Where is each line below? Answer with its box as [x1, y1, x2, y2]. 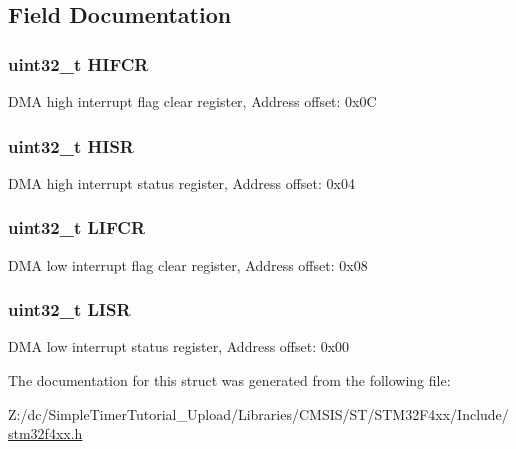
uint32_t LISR [8, 297, 131, 322]
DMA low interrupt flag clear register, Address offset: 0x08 [8, 254, 368, 275]
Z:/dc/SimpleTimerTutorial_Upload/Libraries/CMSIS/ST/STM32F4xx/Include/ [8, 403, 509, 424]
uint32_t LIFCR [8, 215, 146, 240]
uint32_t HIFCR [8, 51, 149, 76]
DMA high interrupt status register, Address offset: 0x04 [8, 172, 355, 193]
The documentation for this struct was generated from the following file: [8, 370, 451, 391]
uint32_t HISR [8, 133, 134, 158]
